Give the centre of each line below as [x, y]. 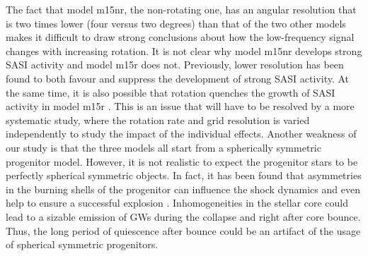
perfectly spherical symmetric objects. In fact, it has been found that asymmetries [184, 175]
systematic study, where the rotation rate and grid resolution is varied [158, 120]
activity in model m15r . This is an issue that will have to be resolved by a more [180, 106]
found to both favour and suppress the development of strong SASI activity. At [178, 78]
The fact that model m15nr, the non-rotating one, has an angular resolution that [181, 9]
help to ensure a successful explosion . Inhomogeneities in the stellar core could [177, 203]
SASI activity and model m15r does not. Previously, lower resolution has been [175, 65]
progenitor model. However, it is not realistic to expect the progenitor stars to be [182, 161]
